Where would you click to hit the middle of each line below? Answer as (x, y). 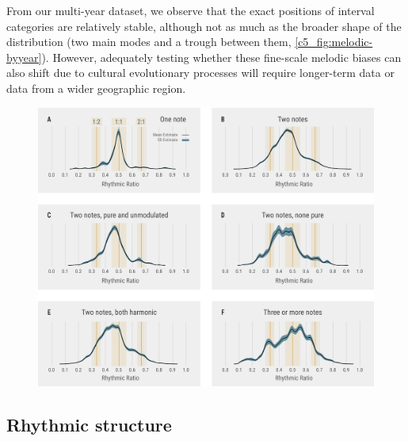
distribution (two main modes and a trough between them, (149, 42)
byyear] (24, 57)
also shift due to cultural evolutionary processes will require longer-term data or (200, 73)
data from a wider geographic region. (96, 88)
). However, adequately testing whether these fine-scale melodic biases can (221, 57)
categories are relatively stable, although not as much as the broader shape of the (204, 26)
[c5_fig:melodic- (334, 42)
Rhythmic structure (89, 425)
